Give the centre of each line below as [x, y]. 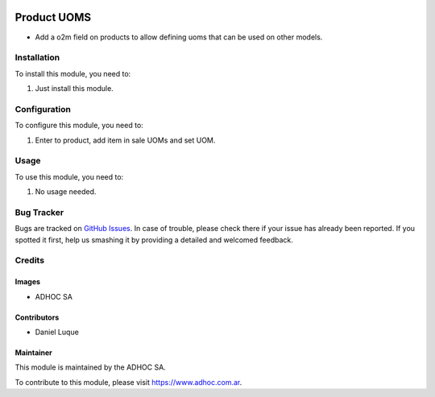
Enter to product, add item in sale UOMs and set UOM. [125, 140]
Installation [37, 58]
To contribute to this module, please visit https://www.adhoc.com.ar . [128, 382]
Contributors [37, 317]
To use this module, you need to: [69, 176]
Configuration [43, 109]
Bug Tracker [39, 212]
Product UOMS [53, 17]
